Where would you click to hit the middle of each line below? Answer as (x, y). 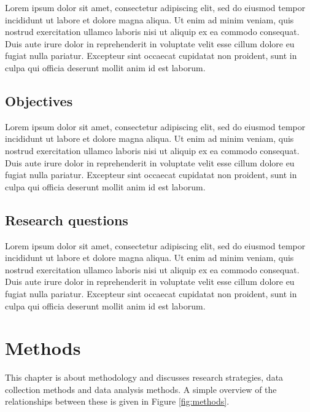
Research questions (67, 220)
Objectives (39, 100)
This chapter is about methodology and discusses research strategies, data (144, 377)
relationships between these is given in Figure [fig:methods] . (117, 401)
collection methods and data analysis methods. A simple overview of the (141, 389)
